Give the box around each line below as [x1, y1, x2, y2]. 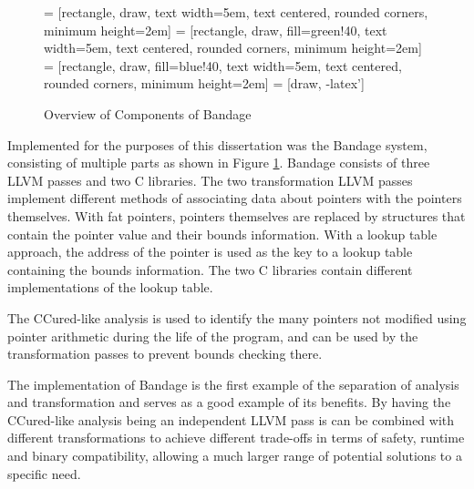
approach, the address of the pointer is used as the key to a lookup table [7, 242, 413, 261]
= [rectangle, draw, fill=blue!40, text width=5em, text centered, [44, 56, 402, 75]
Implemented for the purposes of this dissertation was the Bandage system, [7, 135, 428, 154]
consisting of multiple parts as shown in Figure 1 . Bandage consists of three [7, 153, 430, 172]
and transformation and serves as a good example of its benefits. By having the [7, 392, 451, 412]
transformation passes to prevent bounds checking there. [7, 344, 323, 363]
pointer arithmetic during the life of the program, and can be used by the [7, 326, 418, 345]
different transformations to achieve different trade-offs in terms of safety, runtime [7, 428, 465, 447]
